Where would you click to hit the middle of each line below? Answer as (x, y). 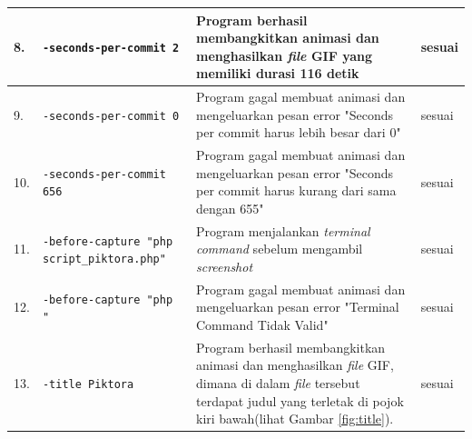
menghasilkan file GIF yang (284, 55)
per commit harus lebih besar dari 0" (298, 132)
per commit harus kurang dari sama (296, 190)
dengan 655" (230, 208)
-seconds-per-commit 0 (111, 116)
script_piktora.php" (104, 259)
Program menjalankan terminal (283, 230)
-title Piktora (88, 384)
